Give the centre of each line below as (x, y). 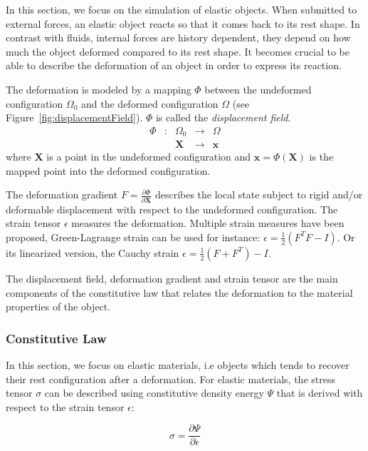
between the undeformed (258, 89)
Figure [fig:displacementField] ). (74, 117)
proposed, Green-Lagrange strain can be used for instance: (133, 237)
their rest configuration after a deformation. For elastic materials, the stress (170, 379)
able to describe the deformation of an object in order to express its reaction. (174, 65)
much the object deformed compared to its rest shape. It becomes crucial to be (178, 51)
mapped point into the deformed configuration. (108, 170)
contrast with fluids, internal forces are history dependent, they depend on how (178, 37)
